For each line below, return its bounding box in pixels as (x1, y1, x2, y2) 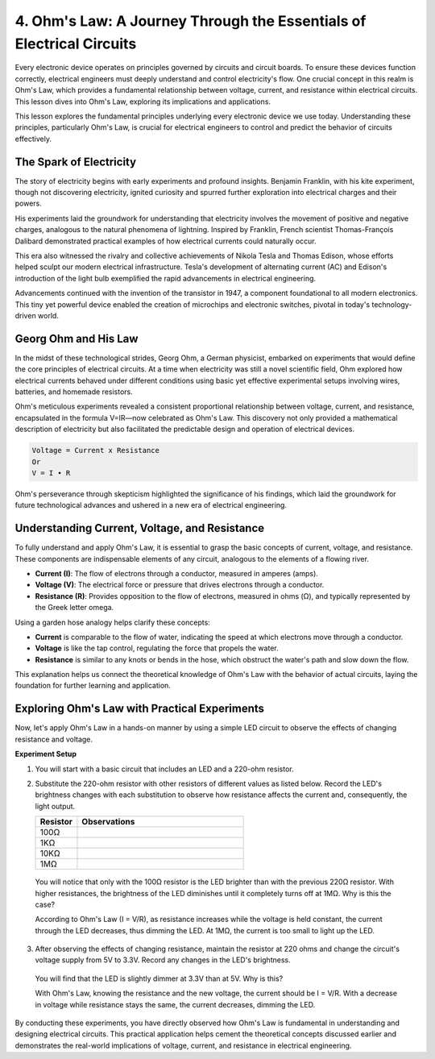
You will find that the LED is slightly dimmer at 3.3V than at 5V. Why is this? (35, 974, 284, 983)
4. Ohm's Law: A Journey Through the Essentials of (14, 12, 367, 30)
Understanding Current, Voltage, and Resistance (14, 521, 265, 535)
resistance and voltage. (14, 734, 93, 744)
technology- (371, 299, 412, 309)
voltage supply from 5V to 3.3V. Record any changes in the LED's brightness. (35, 955, 291, 965)
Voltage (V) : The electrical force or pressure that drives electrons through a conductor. (35, 580, 325, 590)
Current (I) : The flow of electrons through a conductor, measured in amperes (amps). (35, 568, 318, 578)
